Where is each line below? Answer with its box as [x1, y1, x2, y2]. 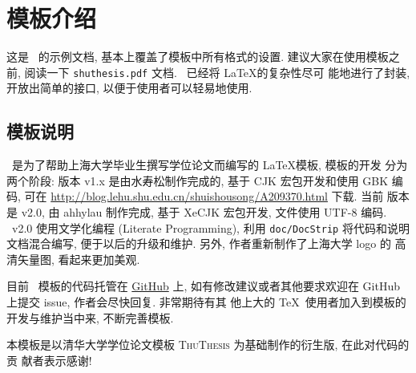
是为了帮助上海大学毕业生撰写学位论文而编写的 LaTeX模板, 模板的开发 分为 [11, 156, 408, 173]
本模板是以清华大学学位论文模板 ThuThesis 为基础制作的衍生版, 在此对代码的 [6, 336, 410, 353]
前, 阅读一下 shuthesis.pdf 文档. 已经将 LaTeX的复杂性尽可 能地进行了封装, [6, 63, 410, 80]
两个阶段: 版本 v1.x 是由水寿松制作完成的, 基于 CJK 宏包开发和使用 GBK [6, 172, 389, 189]
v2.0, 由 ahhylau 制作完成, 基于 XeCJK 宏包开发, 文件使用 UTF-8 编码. [21, 203, 387, 220]
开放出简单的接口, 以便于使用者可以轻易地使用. [6, 79, 252, 96]
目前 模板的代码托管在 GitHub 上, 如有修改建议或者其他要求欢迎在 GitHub [6, 278, 401, 294]
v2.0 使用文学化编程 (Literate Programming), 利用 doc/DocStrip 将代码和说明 [11, 219, 410, 236]
